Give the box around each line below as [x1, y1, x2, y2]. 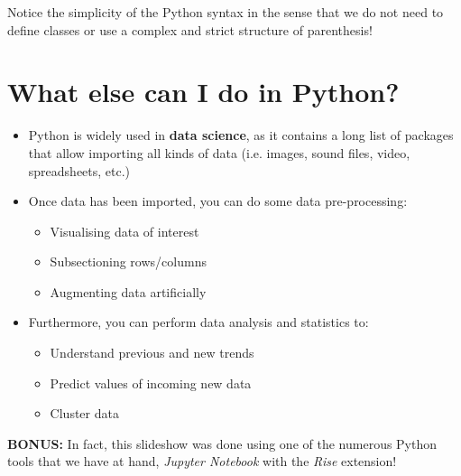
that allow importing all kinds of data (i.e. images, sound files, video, [28, 143, 410, 162]
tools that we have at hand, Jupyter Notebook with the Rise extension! [7, 452, 397, 471]
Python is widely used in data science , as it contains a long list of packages [28, 126, 454, 145]
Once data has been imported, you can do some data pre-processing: [28, 191, 408, 210]
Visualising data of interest [50, 221, 199, 240]
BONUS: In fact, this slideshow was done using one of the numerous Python [7, 434, 438, 453]
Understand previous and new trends [50, 343, 254, 362]
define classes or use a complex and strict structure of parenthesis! [7, 20, 373, 39]
